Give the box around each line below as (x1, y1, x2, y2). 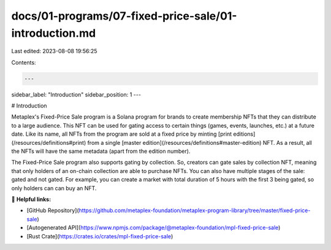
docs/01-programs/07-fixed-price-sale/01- (11, 9, 237, 23)
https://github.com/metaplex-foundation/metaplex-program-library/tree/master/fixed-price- (78, 207, 311, 214)
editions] (233, 130, 256, 138)
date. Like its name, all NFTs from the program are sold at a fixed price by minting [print (11, 130, 232, 138)
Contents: (11, 59, 36, 66)
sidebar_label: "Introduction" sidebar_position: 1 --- (11, 90, 141, 98)
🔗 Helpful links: (11, 196, 51, 203)
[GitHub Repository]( (26, 207, 79, 214)
